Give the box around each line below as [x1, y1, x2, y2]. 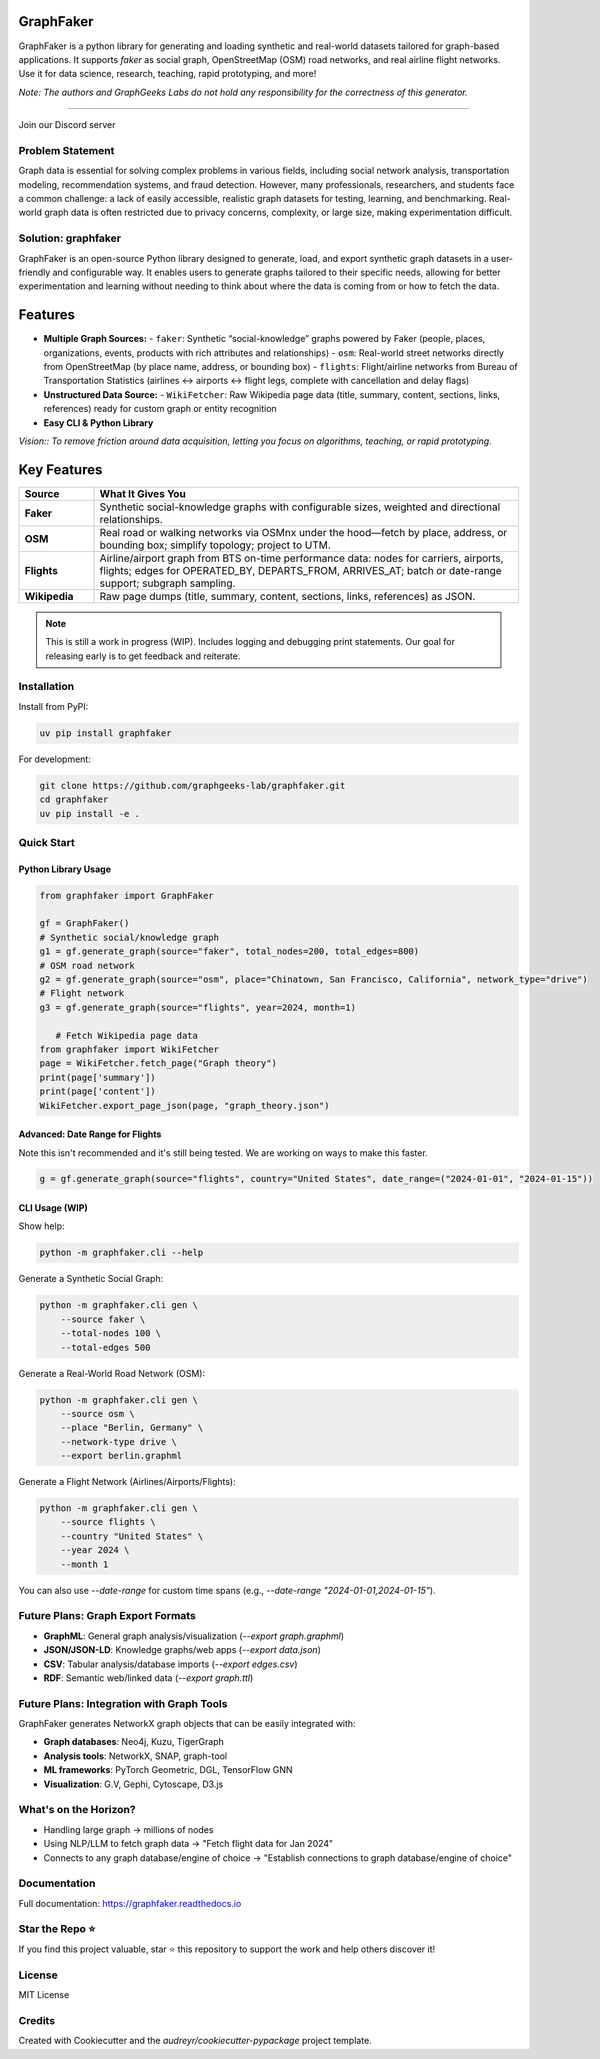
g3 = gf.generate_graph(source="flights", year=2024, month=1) [39, 1001, 357, 1013]
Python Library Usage [18, 863, 112, 875]
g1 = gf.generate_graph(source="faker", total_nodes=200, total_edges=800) [39, 946, 420, 957]
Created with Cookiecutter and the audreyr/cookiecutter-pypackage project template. [18, 2035, 372, 2047]
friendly [18, 266, 51, 278]
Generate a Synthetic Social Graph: [18, 1273, 164, 1285]
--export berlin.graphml [60, 1450, 183, 1462]
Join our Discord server [18, 119, 116, 131]
